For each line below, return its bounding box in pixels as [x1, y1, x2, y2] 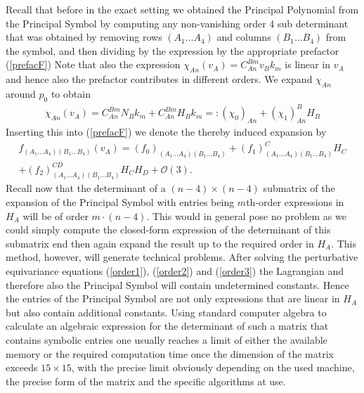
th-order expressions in [246, 195, 344, 210]
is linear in [285, 57, 331, 72]
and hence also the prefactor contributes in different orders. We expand [6, 72, 313, 86]
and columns [216, 30, 271, 44]
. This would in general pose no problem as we [146, 208, 346, 223]
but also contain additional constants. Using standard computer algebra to [6, 304, 327, 319]
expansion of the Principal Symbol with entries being [6, 195, 235, 210]
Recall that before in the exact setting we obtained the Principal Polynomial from [6, 2, 359, 16]
